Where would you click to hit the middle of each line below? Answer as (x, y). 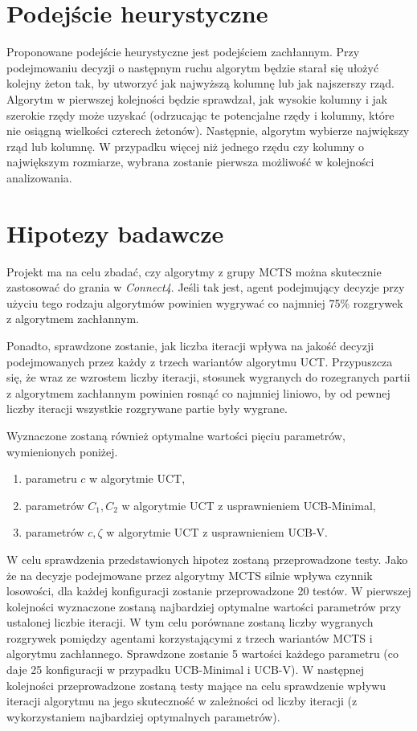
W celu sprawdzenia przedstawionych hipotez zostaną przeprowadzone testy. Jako (207, 559)
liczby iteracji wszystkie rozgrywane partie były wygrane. (147, 408)
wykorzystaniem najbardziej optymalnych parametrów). (143, 716)
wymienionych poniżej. (62, 451)
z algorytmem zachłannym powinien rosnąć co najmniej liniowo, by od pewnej (198, 392)
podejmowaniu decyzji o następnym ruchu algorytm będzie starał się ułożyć (193, 67)
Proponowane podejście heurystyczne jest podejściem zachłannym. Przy (183, 52)
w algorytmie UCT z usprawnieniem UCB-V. (217, 532)
